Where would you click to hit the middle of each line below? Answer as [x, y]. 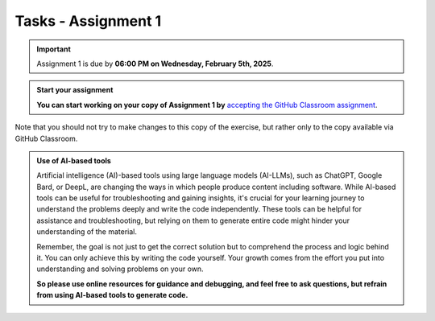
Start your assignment [75, 90]
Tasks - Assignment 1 [88, 21]
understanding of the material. [87, 232]
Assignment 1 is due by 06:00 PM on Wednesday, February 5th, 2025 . [155, 64]
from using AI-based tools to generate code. [112, 295]
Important [54, 49]
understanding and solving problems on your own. [120, 269]
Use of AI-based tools [74, 160]
